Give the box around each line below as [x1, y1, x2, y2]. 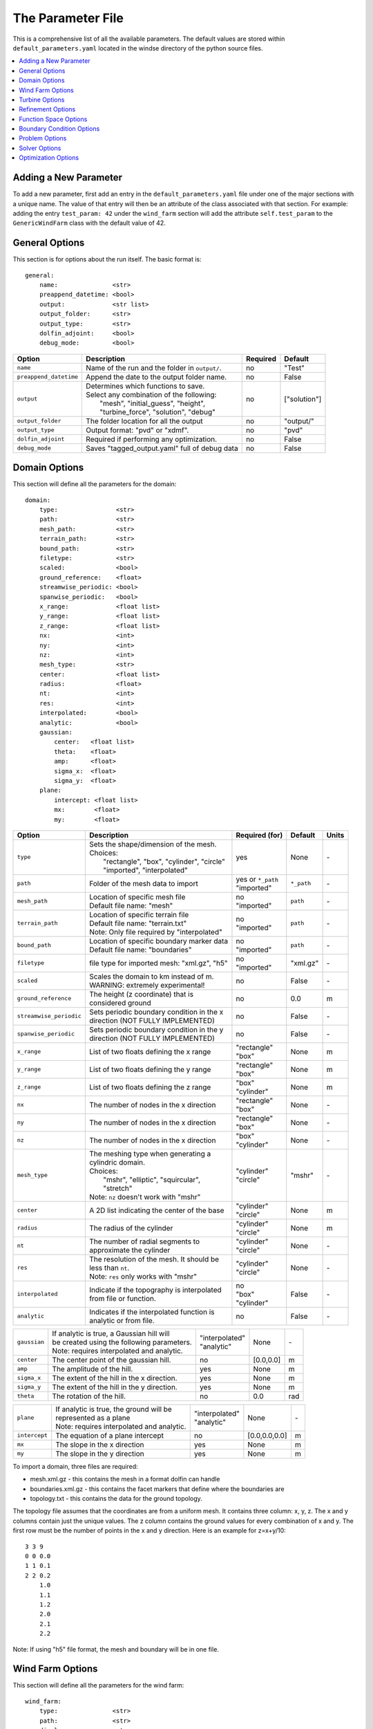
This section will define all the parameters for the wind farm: [12, 1681, 184, 1690]
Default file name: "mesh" [88, 900, 173, 910]
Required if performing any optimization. [86, 434, 218, 444]
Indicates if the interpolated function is [88, 1307, 215, 1317]
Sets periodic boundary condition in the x [88, 1007, 224, 1017]
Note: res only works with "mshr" [88, 1271, 197, 1281]
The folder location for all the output [86, 416, 203, 425]
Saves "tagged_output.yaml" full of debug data [86, 443, 238, 453]
